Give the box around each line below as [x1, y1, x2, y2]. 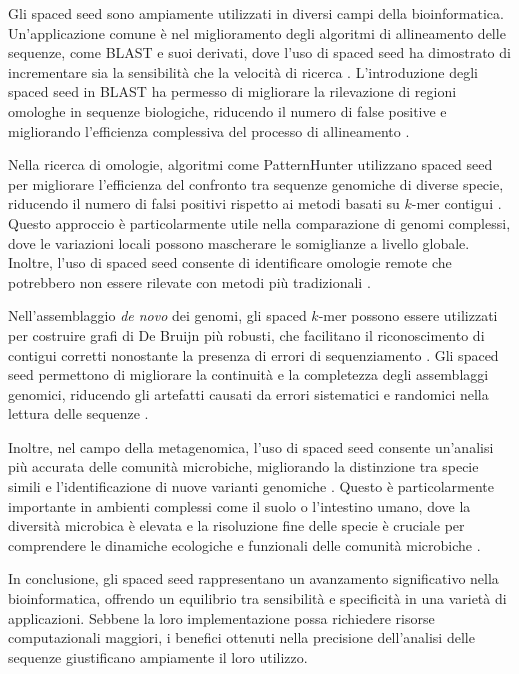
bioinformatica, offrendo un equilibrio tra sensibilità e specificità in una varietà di [8, 588, 507, 609]
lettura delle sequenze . [8, 403, 149, 424]
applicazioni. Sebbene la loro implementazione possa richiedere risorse [8, 607, 435, 628]
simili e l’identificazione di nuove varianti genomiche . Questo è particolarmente [8, 476, 494, 497]
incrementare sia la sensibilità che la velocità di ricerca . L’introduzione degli [8, 61, 479, 82]
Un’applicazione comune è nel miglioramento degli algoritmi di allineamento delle [8, 22, 506, 43]
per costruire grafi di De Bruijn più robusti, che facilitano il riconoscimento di [8, 324, 485, 345]
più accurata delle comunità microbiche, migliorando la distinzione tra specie [8, 456, 479, 477]
